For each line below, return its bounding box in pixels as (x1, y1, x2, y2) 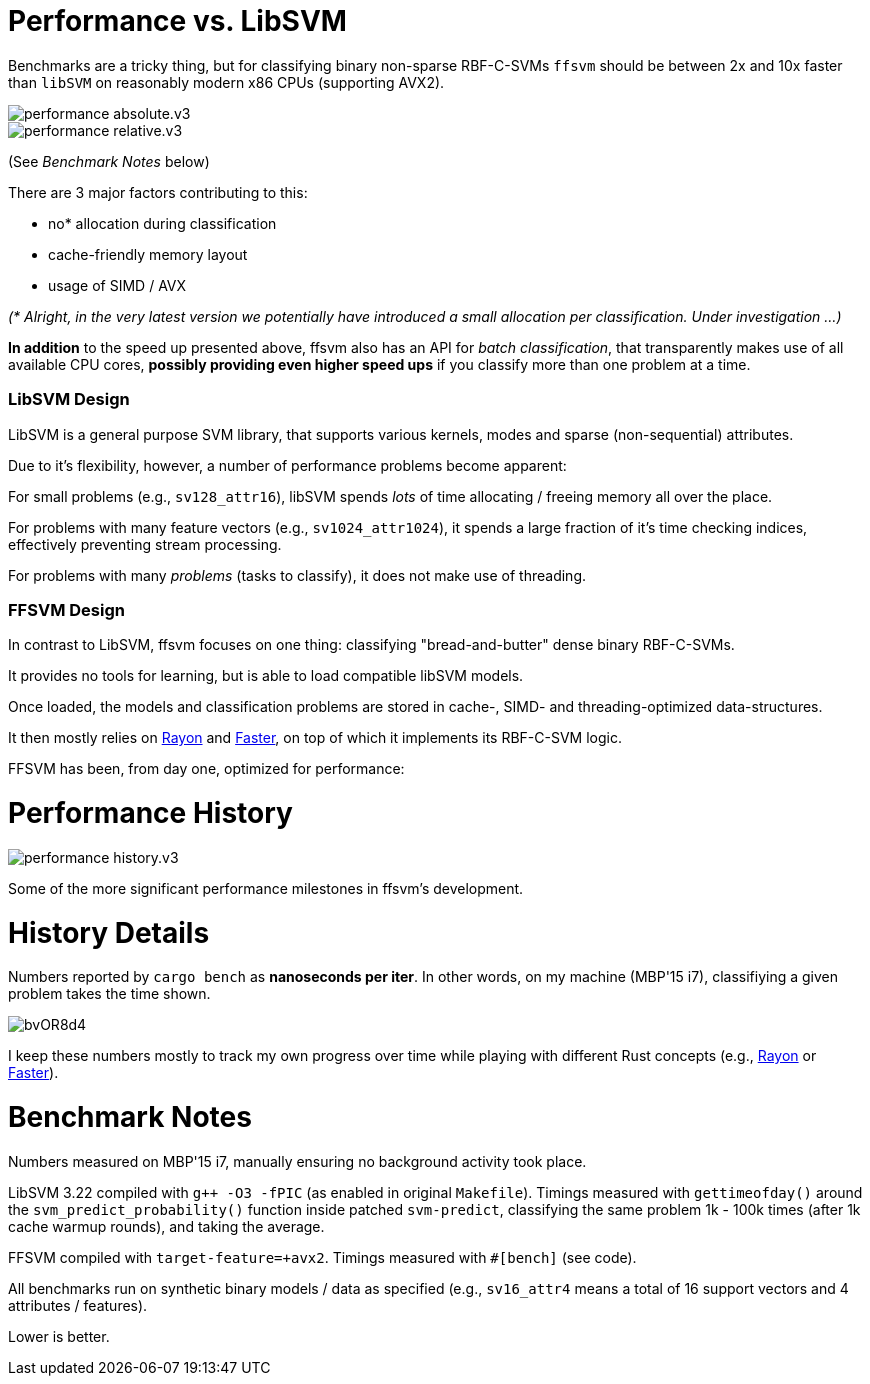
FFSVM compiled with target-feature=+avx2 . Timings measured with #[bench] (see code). (8, 1248, 637, 1266)
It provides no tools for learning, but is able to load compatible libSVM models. (8, 667, 524, 685)
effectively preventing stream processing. (8, 535, 282, 553)
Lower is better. (8, 1327, 110, 1345)
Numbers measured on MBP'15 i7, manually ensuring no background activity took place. (8, 1152, 587, 1170)
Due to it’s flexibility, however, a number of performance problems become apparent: (8, 456, 567, 474)
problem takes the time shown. (8, 985, 211, 1003)
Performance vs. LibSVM (8, 4, 347, 38)
